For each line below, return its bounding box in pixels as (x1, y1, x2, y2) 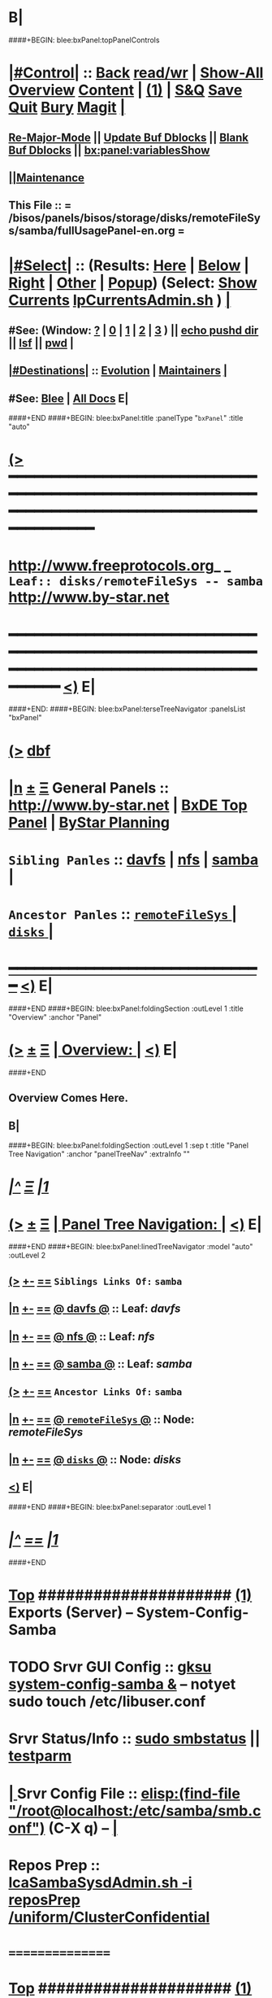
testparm (8, 1747, 71, 1765)
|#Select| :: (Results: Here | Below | (8, 256, 250, 275)
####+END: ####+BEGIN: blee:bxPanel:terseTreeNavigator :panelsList (8, 704, 246, 714)
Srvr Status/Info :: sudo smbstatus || (8, 1729, 261, 1748)
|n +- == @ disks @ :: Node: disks (8, 1453, 181, 1467)
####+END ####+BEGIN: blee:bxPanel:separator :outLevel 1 (8, 1502, 211, 1511)
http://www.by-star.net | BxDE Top (8, 796, 248, 814)
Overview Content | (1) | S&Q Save (8, 81, 243, 99)
